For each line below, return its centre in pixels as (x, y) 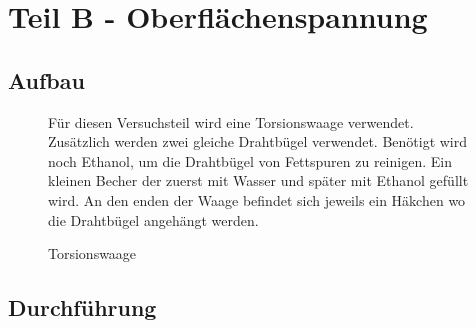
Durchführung (82, 307)
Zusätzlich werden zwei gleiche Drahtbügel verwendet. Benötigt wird (258, 141)
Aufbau (46, 79)
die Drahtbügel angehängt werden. (153, 219)
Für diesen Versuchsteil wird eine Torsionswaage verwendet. (231, 121)
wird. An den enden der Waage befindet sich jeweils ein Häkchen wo (257, 199)
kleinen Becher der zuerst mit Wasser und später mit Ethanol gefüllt (258, 180)
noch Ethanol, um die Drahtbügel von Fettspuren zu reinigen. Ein (250, 160)
